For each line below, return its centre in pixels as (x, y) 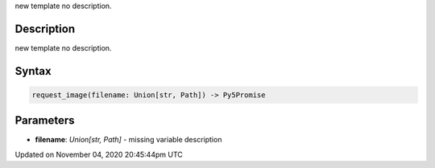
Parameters (45, 121)
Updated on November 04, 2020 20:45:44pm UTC (99, 154)
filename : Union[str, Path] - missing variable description (128, 140)
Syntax (33, 71)
